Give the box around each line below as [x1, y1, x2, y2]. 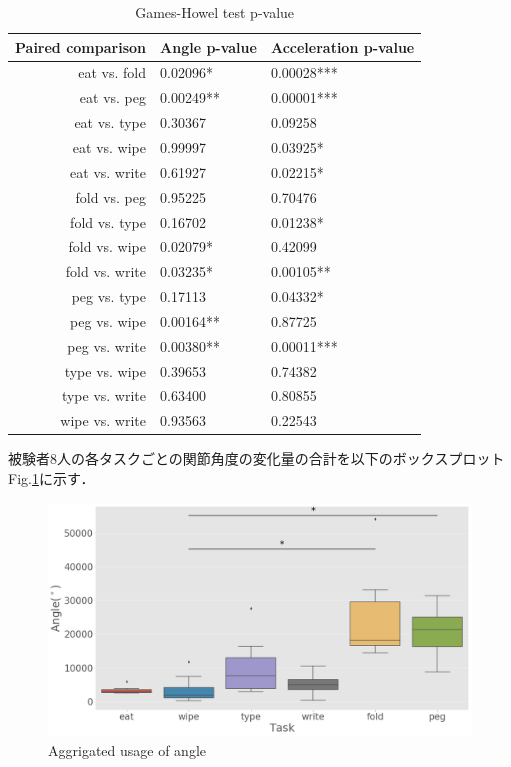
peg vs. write [67, 335, 147, 356]
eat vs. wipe [72, 136, 147, 157]
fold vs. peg [75, 186, 147, 207]
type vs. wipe [64, 360, 147, 381]
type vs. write [61, 385, 147, 406]
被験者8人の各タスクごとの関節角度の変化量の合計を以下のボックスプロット [8, 448, 505, 469]
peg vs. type [71, 286, 147, 307]
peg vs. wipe [70, 310, 147, 331]
